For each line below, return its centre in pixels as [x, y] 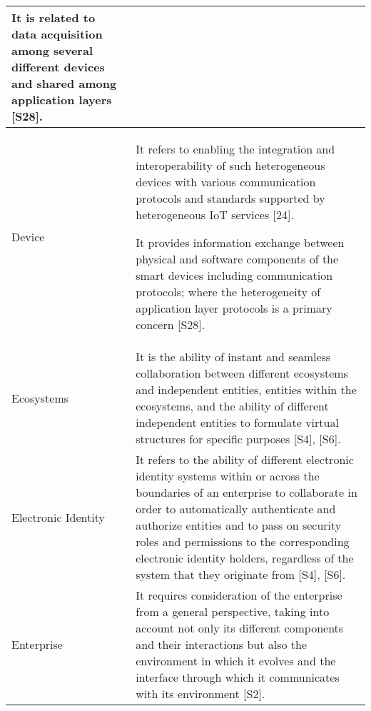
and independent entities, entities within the [246, 389]
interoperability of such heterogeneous [230, 165]
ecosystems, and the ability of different [232, 406]
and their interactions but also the [222, 644]
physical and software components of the [237, 259]
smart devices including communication [234, 275]
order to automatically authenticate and [236, 509]
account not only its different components [240, 628]
